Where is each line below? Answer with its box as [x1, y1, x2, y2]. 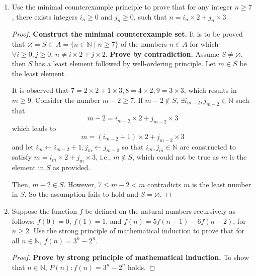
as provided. [53, 162, 91, 173]
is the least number [192, 179, 251, 189]
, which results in [184, 85, 237, 95]
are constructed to [180, 141, 236, 152]
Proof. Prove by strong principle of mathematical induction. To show [12, 252, 249, 262]
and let [12, 141, 34, 152]
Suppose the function [12, 205, 77, 216]
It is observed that [12, 85, 69, 95]
